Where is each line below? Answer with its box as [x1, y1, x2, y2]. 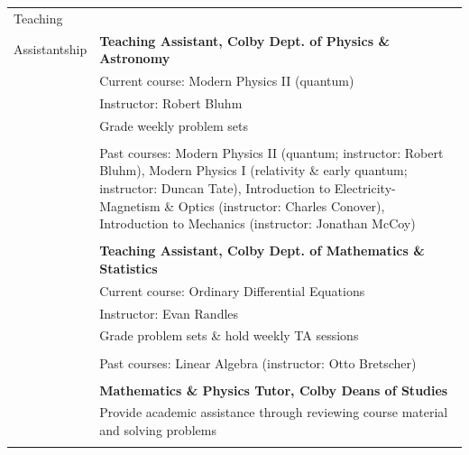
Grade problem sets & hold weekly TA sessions [99, 326, 359, 345]
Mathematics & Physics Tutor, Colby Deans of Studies [99, 380, 448, 399]
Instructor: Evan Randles [99, 303, 239, 322]
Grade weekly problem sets [99, 116, 249, 135]
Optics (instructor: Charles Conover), [178, 196, 385, 215]
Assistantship [14, 40, 87, 59]
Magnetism [99, 196, 161, 215]
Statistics [99, 258, 158, 277]
